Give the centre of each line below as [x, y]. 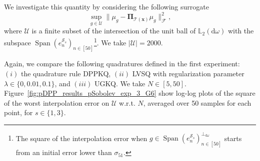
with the [241, 31]
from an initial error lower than [64, 152]
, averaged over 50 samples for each [197, 102]
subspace [17, 42]
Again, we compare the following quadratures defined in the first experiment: [122, 64]
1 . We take [110, 41]
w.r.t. [127, 102]
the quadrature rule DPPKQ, [66, 74]
